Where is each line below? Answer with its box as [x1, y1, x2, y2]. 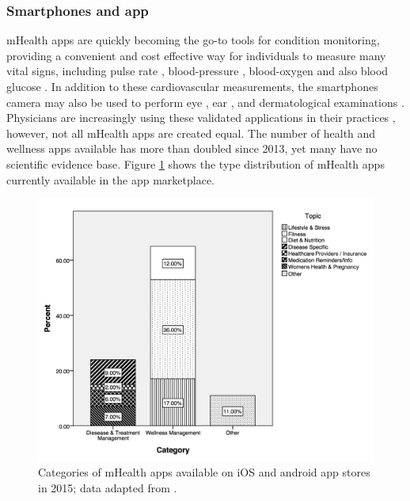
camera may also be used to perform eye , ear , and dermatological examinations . [6, 93, 404, 110]
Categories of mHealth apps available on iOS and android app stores [38, 464, 370, 480]
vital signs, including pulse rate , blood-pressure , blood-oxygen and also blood [6, 63, 389, 79]
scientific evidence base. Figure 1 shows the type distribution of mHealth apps [6, 155, 385, 172]
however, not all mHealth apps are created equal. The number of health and [6, 124, 376, 141]
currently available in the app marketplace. [6, 171, 215, 188]
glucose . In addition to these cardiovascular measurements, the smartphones [6, 78, 378, 94]
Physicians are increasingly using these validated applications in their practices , [6, 109, 396, 126]
